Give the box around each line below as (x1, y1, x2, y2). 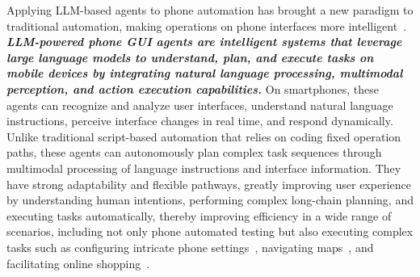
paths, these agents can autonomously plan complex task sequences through (6, 144, 382, 161)
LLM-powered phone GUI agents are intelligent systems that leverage (6, 33, 402, 50)
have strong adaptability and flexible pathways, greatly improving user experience (6, 175, 411, 192)
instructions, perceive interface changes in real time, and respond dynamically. (6, 112, 393, 129)
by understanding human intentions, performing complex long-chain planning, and (6, 191, 414, 208)
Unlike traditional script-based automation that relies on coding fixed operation (6, 128, 401, 145)
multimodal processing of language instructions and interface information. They (6, 159, 401, 176)
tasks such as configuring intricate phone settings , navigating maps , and (6, 238, 374, 255)
